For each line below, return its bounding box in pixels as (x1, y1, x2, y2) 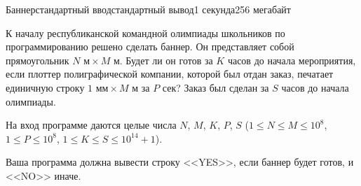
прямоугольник (6, 52, 69, 67)
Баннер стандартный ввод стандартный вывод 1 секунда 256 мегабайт (6, 2, 291, 16)
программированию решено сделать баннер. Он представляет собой (6, 39, 294, 54)
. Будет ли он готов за (119, 52, 213, 67)
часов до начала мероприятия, (227, 52, 356, 67)
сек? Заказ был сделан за (162, 80, 269, 94)
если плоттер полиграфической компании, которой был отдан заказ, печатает (6, 66, 334, 81)
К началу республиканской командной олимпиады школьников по (6, 25, 285, 40)
